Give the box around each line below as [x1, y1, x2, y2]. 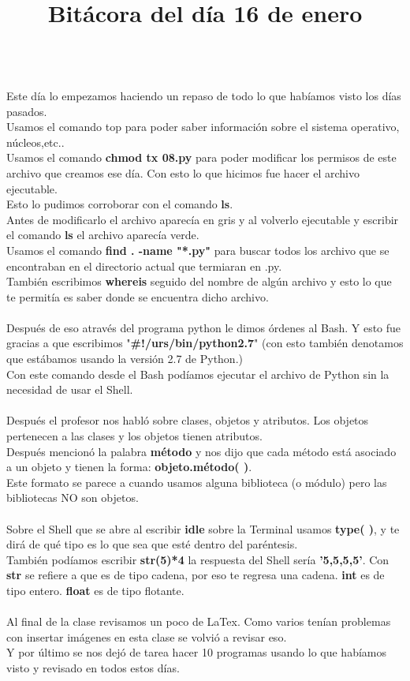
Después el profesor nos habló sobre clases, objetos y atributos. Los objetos [6, 412, 369, 428]
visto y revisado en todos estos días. [6, 659, 180, 675]
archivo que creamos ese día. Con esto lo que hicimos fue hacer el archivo [6, 164, 360, 181]
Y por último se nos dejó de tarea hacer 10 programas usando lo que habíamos [6, 644, 387, 660]
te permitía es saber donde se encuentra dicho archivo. [6, 288, 269, 305]
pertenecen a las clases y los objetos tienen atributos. [6, 428, 263, 444]
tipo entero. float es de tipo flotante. [6, 582, 184, 598]
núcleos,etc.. [6, 133, 65, 150]
